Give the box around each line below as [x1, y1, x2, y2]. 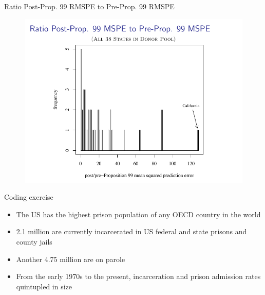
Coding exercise [4, 192, 53, 202]
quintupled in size [16, 281, 72, 291]
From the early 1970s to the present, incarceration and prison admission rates [16, 271, 261, 282]
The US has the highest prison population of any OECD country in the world [16, 209, 261, 219]
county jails [16, 236, 52, 247]
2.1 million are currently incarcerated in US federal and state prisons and [16, 226, 247, 237]
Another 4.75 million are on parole [16, 253, 125, 264]
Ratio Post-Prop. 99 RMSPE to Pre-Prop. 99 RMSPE [4, 1, 175, 11]
